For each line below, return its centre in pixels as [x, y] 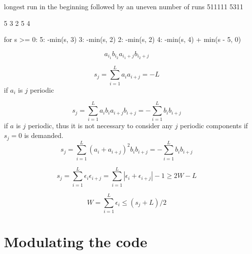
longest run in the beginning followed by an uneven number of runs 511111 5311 [124, 6]
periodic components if [214, 126]
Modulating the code [76, 242]
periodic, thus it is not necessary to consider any [100, 126]
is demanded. [44, 135]
